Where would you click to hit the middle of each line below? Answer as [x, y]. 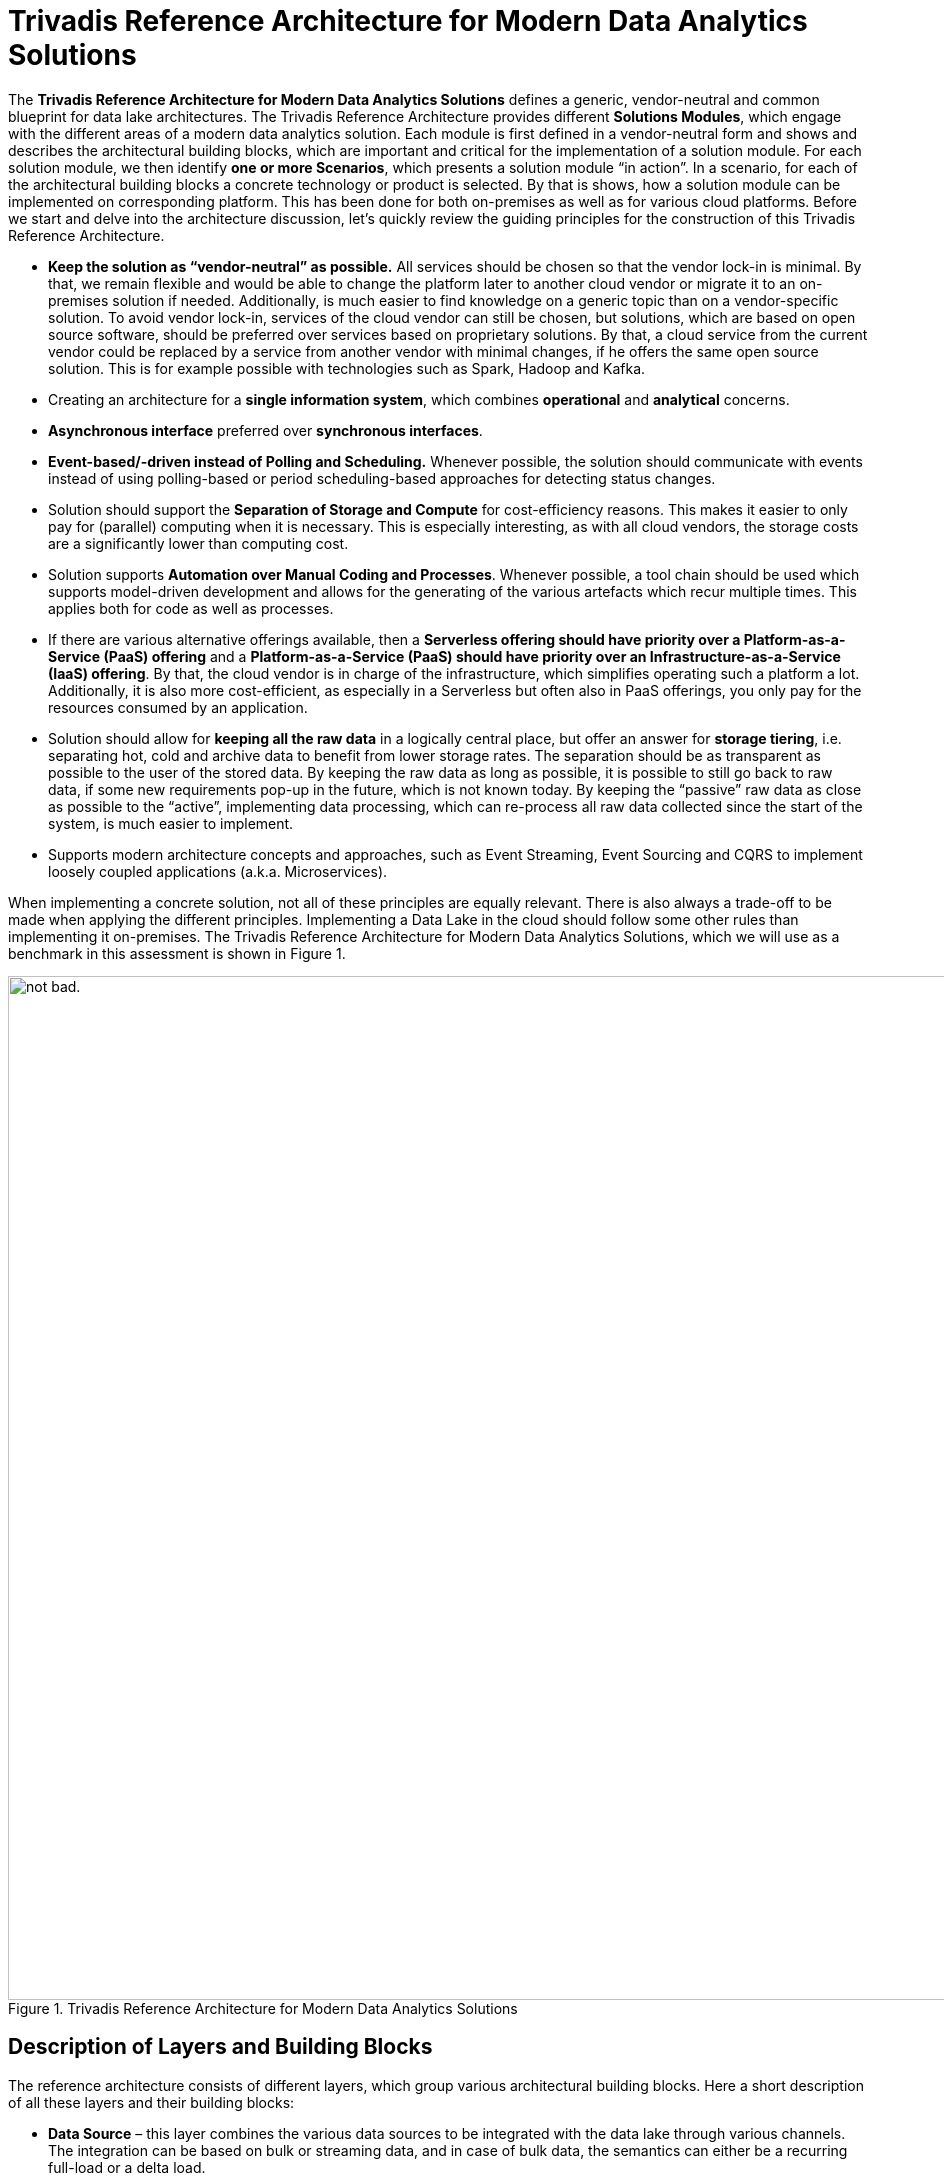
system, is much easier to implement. [171, 823]
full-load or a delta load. [127, 2167]
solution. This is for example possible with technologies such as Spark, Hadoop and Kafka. [347, 368]
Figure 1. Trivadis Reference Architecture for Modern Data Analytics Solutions [263, 2008]
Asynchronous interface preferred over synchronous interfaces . [265, 430]
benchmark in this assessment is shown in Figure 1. [177, 953]
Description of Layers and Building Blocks [220, 2047]
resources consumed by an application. [178, 707]
